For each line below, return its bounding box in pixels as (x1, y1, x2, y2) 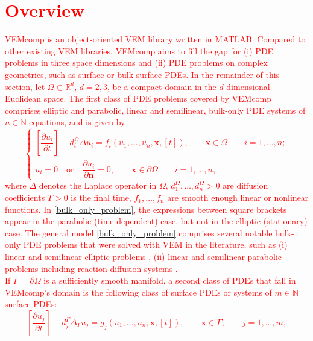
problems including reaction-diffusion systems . (5, 262, 178, 274)
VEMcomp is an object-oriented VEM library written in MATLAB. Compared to (5, 33, 306, 45)
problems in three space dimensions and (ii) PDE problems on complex (5, 56, 268, 69)
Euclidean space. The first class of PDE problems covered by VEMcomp (5, 92, 272, 105)
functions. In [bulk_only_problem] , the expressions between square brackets (5, 203, 287, 215)
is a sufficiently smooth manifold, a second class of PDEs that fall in (43, 274, 296, 287)
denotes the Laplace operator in (39, 179, 157, 192)
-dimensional (223, 80, 270, 93)
